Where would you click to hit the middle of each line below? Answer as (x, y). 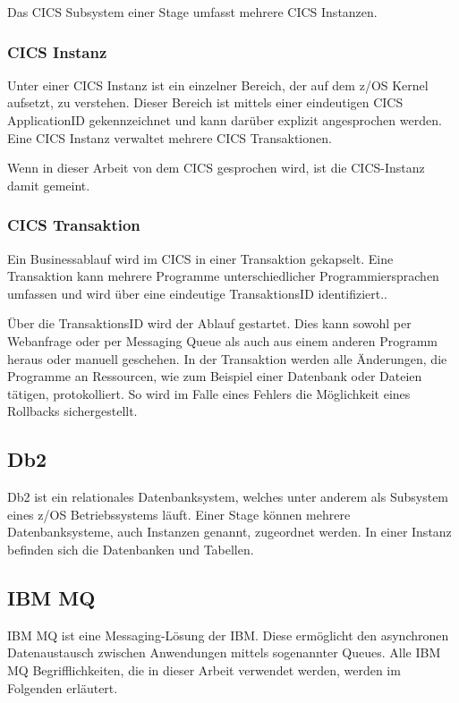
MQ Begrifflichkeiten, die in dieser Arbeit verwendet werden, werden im (204, 669)
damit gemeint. (49, 185)
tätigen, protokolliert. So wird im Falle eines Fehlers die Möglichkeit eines (209, 393)
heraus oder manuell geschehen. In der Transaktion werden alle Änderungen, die (227, 358)
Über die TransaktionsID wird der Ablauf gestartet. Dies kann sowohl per (209, 323)
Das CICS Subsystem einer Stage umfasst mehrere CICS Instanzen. (192, 12)
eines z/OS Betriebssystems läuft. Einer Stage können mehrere (179, 514)
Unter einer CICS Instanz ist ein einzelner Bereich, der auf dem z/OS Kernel (218, 85)
